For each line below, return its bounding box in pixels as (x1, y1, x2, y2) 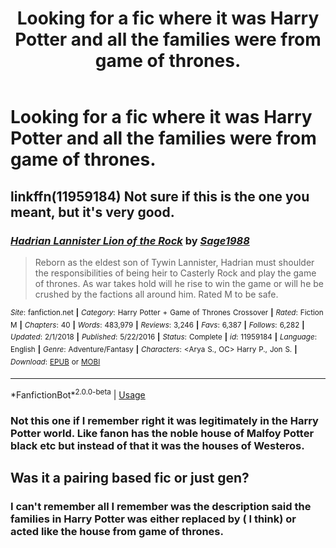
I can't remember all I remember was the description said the (10, 500, 312, 514)
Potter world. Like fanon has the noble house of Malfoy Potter (10, 426, 315, 440)
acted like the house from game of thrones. (10, 525, 224, 539)
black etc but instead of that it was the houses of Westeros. (10, 438, 305, 452)
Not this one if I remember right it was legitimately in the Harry (10, 413, 319, 427)
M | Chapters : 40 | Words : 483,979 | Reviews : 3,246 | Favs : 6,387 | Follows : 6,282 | (10, 320, 305, 330)
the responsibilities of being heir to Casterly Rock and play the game (34, 267, 317, 279)
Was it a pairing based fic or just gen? (10, 470, 250, 487)
